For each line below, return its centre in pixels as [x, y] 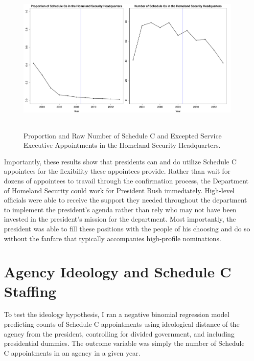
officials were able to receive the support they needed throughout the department [126, 200]
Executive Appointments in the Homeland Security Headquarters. [122, 145]
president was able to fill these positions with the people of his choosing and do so [127, 228]
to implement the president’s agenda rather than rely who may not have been [120, 209]
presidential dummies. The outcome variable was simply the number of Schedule [124, 343]
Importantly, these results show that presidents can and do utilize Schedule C [120, 161]
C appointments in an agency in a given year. [72, 352]
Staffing [30, 291]
